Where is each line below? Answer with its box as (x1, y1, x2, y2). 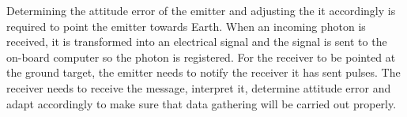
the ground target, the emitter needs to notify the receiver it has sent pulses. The (6, 64, 401, 81)
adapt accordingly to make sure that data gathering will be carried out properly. (6, 95, 397, 111)
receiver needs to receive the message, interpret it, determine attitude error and (6, 79, 391, 96)
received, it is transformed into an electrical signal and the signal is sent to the (6, 33, 387, 50)
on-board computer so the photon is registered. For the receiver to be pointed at (6, 48, 396, 65)
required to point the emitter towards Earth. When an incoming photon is (6, 17, 366, 34)
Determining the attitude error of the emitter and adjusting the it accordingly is (6, 2, 396, 18)
